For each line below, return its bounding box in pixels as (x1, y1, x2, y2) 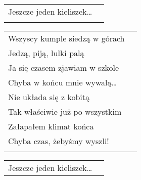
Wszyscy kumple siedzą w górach (8, 32, 125, 44)
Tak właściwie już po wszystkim (8, 106, 122, 117)
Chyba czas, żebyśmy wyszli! (8, 135, 109, 147)
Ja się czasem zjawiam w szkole (8, 62, 119, 73)
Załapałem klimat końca (8, 120, 94, 132)
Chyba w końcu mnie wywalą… (8, 76, 117, 88)
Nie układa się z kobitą (8, 91, 90, 103)
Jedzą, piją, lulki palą (8, 47, 84, 59)
